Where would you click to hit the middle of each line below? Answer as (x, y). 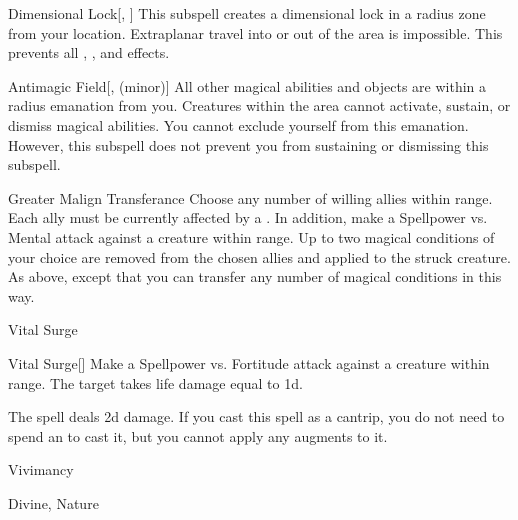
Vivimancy (41, 469)
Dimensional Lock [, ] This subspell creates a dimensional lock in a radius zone (247, 13)
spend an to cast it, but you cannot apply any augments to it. (198, 435)
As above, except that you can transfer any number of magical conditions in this (255, 276)
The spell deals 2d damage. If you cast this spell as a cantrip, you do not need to (256, 416)
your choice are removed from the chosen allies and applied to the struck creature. (259, 256)
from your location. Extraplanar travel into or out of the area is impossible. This (255, 32)
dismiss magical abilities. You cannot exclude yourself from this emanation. (238, 124)
